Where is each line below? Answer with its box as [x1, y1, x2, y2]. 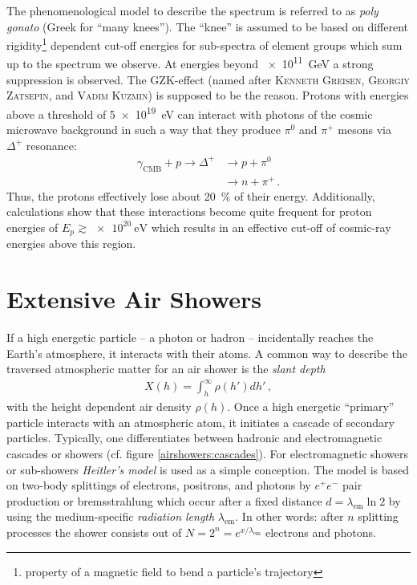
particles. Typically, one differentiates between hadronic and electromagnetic [6, 429, 383, 446]
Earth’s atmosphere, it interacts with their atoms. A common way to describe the [6, 344, 408, 361]
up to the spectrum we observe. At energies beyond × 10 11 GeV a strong [6, 53, 374, 72]
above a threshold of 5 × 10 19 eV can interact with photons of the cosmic [6, 103, 373, 122]
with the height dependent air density [6, 398, 192, 415]
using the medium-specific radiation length [6, 508, 215, 525]
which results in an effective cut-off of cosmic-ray [151, 218, 391, 235]
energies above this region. [6, 235, 136, 252]
